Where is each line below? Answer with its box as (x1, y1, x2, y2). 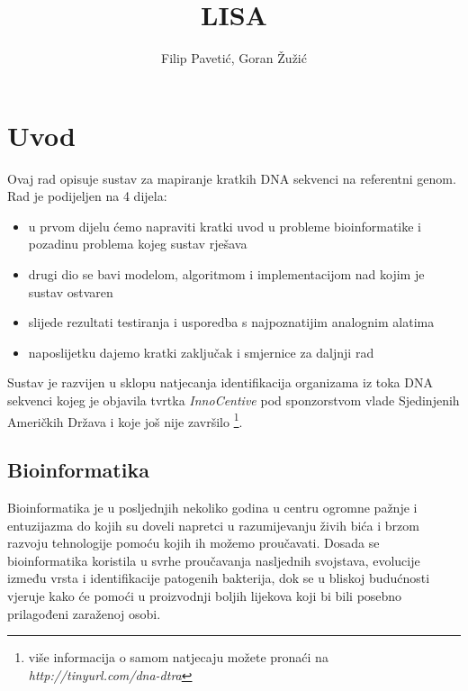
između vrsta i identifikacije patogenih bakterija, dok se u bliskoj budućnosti (7, 568, 430, 587)
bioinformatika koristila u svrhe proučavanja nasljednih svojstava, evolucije (7, 550, 420, 569)
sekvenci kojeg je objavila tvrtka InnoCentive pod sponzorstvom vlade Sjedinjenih (7, 391, 460, 409)
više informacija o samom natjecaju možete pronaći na (28, 648, 328, 667)
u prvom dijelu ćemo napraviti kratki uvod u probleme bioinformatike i (28, 216, 421, 235)
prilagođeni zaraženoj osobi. (7, 604, 161, 623)
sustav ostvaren (28, 282, 113, 301)
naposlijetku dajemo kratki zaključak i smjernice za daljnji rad (28, 342, 374, 361)
